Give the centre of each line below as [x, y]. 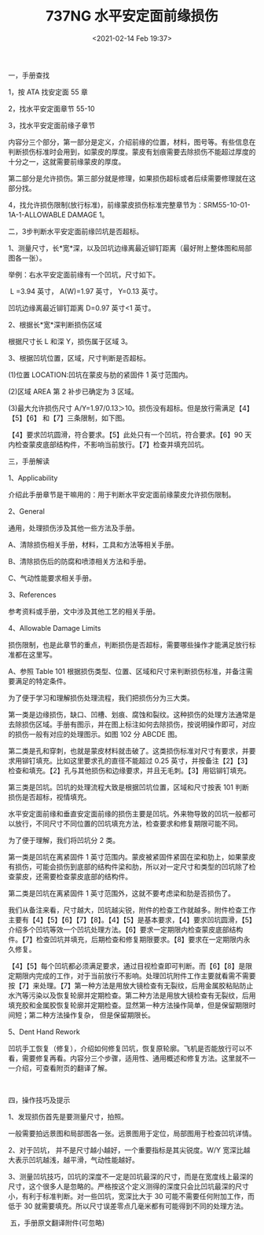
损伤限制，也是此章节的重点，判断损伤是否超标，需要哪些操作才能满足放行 [128, 644]
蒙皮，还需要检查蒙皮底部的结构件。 [73, 876]
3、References [32, 595]
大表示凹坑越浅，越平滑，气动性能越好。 [73, 1160]
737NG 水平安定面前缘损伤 [132, 16]
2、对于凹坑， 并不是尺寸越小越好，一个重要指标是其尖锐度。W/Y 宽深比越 [129, 1150]
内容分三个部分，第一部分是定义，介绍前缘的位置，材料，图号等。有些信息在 [132, 141]
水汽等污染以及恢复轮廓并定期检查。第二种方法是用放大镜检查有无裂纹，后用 [132, 995]
